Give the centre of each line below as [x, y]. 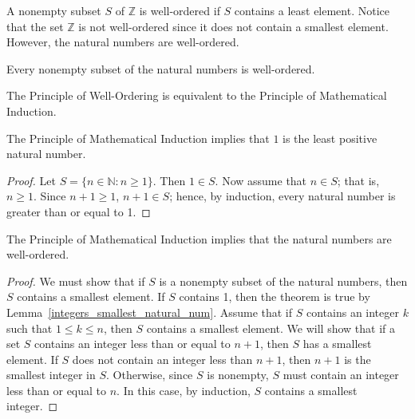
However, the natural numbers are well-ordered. [123, 42]
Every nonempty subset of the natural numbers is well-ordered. [161, 68]
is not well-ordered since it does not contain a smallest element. [233, 26]
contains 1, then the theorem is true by [275, 296]
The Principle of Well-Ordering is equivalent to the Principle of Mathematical [197, 95]
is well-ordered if [180, 10]
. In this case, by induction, [184, 390]
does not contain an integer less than [162, 359]
